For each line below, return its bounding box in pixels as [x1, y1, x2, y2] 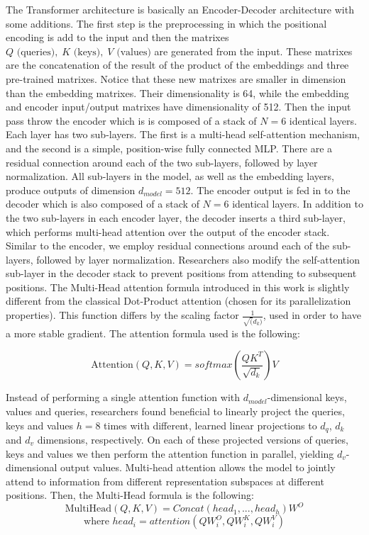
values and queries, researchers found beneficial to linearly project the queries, [6, 403, 345, 418]
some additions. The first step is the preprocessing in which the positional [6, 16, 327, 30]
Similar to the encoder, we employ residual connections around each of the [6, 238, 330, 253]
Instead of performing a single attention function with [6, 390, 241, 405]
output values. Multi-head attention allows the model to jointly [60, 460, 336, 475]
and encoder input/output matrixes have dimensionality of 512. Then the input [6, 99, 351, 114]
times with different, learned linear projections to [104, 417, 317, 432]
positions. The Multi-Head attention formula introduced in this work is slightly [6, 279, 350, 294]
